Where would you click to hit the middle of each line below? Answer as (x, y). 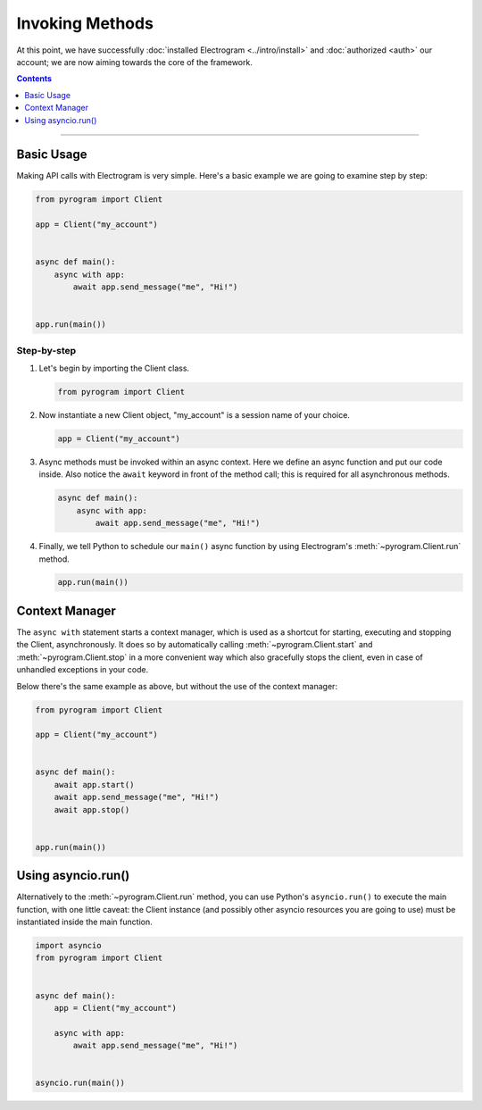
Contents (34, 79)
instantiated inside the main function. (84, 922)
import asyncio (68, 946)
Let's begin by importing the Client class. (114, 368)
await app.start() (94, 785)
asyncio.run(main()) (80, 1083)
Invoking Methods (85, 23)
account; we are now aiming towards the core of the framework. (135, 62)
